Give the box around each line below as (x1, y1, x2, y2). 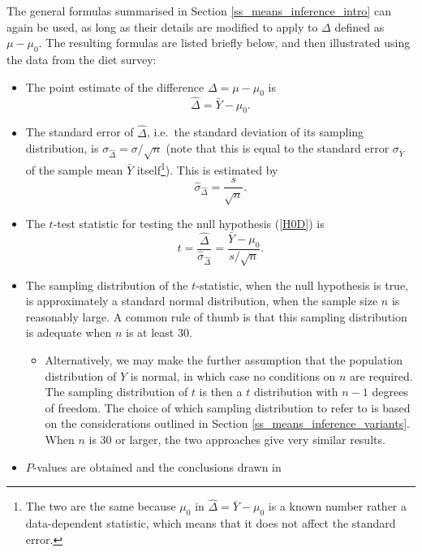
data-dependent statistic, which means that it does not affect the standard (25, 515, 396, 532)
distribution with (253, 383, 338, 400)
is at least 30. (125, 324, 192, 341)
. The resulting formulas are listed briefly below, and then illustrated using (38, 34, 411, 51)
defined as (334, 18, 385, 35)
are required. (350, 367, 413, 384)
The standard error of (25, 123, 134, 140)
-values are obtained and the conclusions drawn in (32, 458, 282, 475)
